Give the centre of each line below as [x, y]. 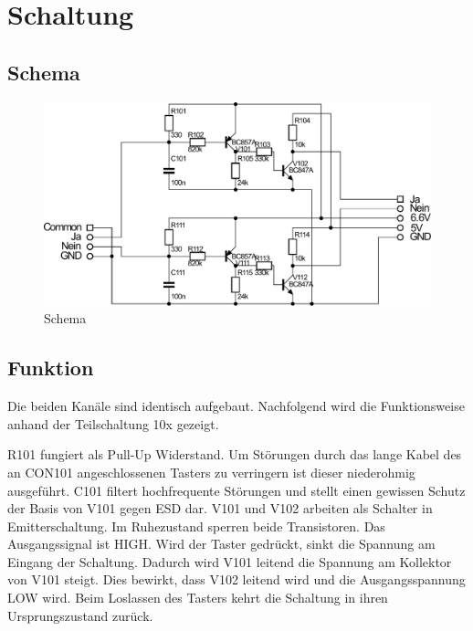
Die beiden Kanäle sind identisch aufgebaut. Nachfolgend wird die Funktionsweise [236, 406]
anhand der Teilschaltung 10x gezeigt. [113, 423]
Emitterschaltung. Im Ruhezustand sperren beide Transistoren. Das [196, 526]
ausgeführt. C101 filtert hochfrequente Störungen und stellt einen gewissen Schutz [236, 490]
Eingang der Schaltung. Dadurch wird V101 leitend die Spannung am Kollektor [230, 561]
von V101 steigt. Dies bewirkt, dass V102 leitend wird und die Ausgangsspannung [236, 579]
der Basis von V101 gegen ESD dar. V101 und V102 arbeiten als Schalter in [220, 508]
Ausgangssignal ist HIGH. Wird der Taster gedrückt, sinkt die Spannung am [221, 544]
